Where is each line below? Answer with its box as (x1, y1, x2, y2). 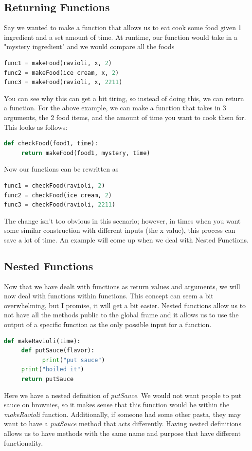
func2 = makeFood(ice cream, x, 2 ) (4, 69, 119, 76)
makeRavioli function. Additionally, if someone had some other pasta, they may (4, 409, 241, 419)
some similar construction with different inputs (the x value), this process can (4, 225, 235, 235)
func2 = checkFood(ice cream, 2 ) (4, 191, 112, 199)
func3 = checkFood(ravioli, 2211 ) (4, 201, 116, 208)
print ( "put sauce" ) (42, 356, 105, 364)
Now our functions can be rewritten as (4, 164, 119, 174)
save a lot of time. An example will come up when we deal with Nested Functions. (4, 234, 249, 244)
